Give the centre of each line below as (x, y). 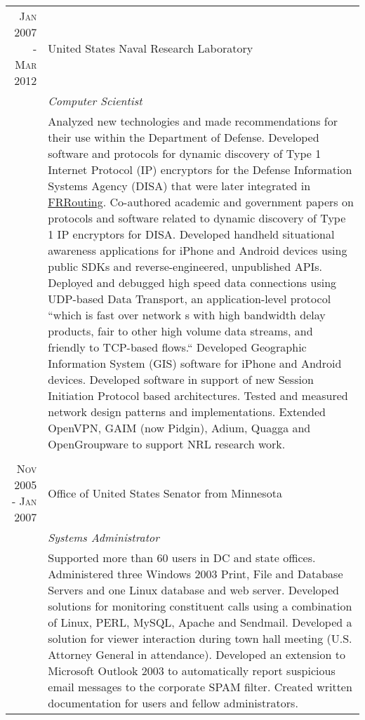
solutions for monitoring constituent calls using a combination (200, 606)
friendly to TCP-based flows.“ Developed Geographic (177, 347)
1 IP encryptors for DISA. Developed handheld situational (191, 234)
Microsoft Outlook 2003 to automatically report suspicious (192, 671)
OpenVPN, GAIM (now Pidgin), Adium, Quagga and (179, 428)
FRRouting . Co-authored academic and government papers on (201, 202)
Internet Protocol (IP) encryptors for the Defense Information (200, 169)
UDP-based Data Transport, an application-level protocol (190, 299)
